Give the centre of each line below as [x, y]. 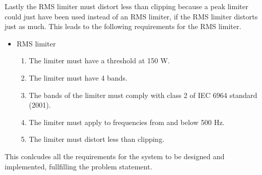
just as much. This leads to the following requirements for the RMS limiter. [123, 26]
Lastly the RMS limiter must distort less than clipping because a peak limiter [127, 6]
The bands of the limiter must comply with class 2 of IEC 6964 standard [143, 95]
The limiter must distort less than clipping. [97, 139]
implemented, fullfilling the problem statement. [79, 166]
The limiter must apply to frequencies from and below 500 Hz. [127, 122]
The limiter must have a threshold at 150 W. [99, 60]
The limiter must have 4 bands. [78, 77]
